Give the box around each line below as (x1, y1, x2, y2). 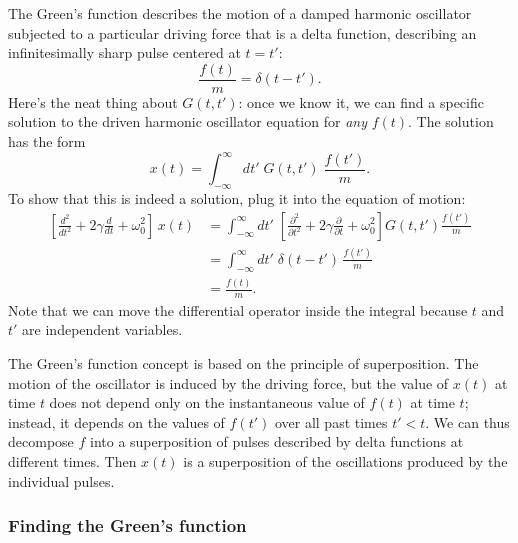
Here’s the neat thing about (8, 91, 178, 112)
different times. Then (8, 451, 137, 472)
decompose (8, 431, 74, 452)
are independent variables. (22, 319, 183, 340)
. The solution (408, 111, 494, 132)
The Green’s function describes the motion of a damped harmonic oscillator (8, 3, 472, 23)
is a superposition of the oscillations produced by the (183, 451, 508, 472)
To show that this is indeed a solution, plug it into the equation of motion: (8, 187, 466, 208)
